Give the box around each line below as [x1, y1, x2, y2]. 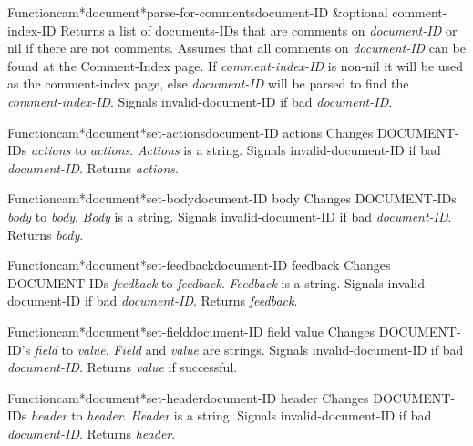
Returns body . [7, 224, 84, 244]
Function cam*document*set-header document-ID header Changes [7, 388, 369, 407]
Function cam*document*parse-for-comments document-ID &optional [7, 3, 388, 21]
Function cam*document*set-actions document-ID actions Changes [7, 122, 374, 141]
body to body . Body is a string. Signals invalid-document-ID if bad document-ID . [7, 206, 452, 225]
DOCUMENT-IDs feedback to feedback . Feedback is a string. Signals [7, 273, 384, 292]
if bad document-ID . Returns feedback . [84, 291, 298, 310]
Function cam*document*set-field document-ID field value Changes [7, 321, 375, 340]
